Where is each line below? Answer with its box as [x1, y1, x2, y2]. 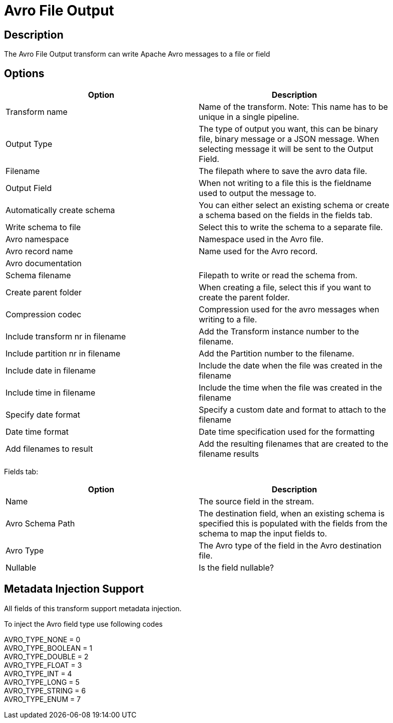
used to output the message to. [199, 188, 316, 199]
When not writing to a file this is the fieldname [199, 178, 371, 189]
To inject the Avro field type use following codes [4, 619, 163, 628]
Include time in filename [6, 388, 96, 398]
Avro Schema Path [6, 518, 75, 529]
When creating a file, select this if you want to [199, 282, 371, 293]
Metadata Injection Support [4, 583, 144, 596]
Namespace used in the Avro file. [199, 234, 324, 245]
